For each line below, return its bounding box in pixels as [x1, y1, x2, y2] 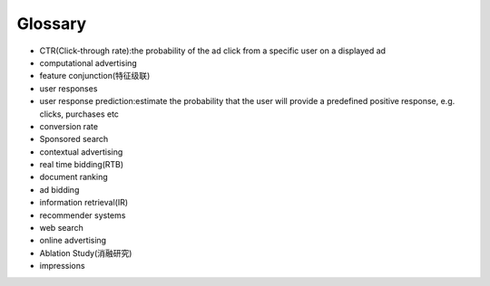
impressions [39, 261, 85, 272]
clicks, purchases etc [39, 109, 120, 119]
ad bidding [39, 184, 80, 195]
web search [39, 223, 83, 234]
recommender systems [39, 209, 126, 221]
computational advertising [39, 57, 138, 68]
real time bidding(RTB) [39, 159, 124, 170]
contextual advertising [39, 146, 123, 157]
